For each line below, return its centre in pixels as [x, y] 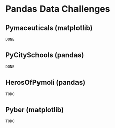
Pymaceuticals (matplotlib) [49, 28]
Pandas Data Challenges [58, 9]
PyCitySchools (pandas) [45, 55]
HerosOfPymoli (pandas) [45, 82]
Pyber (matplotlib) [35, 110]
